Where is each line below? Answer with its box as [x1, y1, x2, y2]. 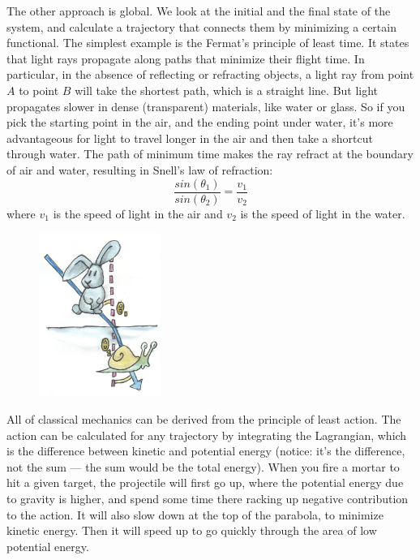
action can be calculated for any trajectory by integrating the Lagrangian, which [6, 426, 407, 443]
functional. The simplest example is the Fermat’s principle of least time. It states [6, 34, 409, 51]
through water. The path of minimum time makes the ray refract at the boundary [6, 145, 414, 162]
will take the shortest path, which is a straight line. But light [75, 81, 379, 98]
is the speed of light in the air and [53, 205, 223, 222]
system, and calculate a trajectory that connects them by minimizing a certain [6, 18, 396, 35]
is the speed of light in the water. [240, 205, 405, 222]
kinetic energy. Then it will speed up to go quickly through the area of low [6, 522, 377, 539]
